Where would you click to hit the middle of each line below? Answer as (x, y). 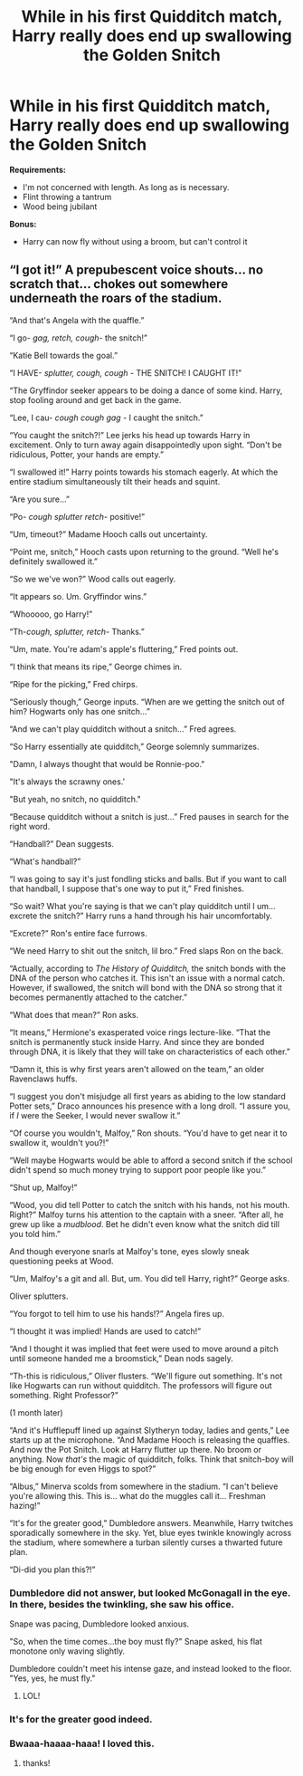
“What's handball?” (45, 861)
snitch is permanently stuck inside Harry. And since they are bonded (137, 1042)
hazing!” (25, 1505)
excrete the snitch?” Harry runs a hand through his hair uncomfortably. (141, 916)
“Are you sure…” (40, 499)
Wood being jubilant (60, 206)
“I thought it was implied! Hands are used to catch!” (105, 1331)
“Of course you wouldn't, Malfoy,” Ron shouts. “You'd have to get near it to (148, 1133)
